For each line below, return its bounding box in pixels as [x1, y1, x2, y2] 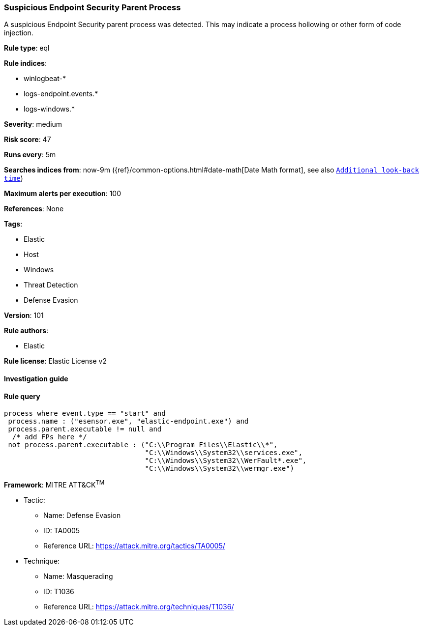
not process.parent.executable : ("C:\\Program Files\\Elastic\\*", [8, 441, 278, 449]
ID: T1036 [43, 587, 74, 596]
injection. [4, 29, 33, 37]
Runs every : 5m [4, 150, 56, 159]
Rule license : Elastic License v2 [4, 357, 107, 366]
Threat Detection [24, 281, 78, 289]
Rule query [4, 392, 40, 401]
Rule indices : [4, 59, 47, 68]
